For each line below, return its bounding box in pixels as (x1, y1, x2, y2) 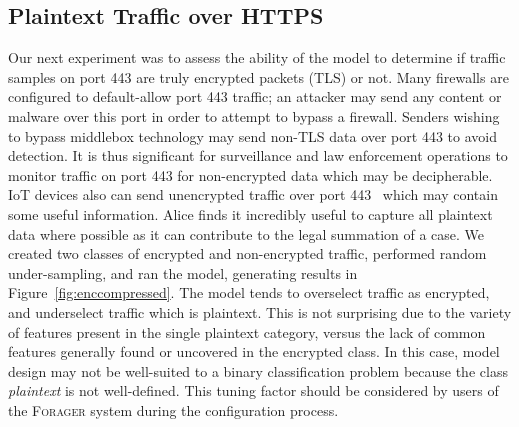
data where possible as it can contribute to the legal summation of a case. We (8, 223, 485, 244)
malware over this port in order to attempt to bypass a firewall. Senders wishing (8, 105, 500, 126)
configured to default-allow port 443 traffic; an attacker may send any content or (8, 86, 502, 107)
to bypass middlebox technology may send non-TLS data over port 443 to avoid (8, 125, 497, 146)
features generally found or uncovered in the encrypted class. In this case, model (8, 341, 500, 362)
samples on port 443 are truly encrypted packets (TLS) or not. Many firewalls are (8, 66, 509, 87)
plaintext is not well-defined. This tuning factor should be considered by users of (8, 380, 499, 401)
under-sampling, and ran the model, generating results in (8, 262, 358, 283)
